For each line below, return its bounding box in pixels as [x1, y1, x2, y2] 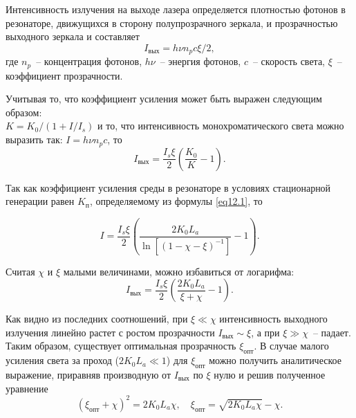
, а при [251, 325, 280, 339]
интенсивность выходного [219, 311, 328, 326]
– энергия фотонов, [160, 54, 241, 69]
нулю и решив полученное [214, 367, 326, 382]
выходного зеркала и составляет [6, 29, 140, 44]
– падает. [312, 325, 351, 339]
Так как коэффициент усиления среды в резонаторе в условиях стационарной [6, 180, 331, 194]
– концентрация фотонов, [36, 54, 142, 69]
